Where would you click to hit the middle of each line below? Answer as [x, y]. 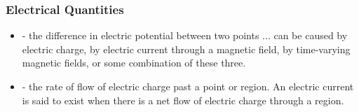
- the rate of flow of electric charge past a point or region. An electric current [188, 86]
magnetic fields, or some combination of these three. [134, 63]
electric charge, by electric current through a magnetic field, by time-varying [186, 49]
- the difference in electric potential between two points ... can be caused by [185, 35]
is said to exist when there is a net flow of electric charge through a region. [183, 100]
